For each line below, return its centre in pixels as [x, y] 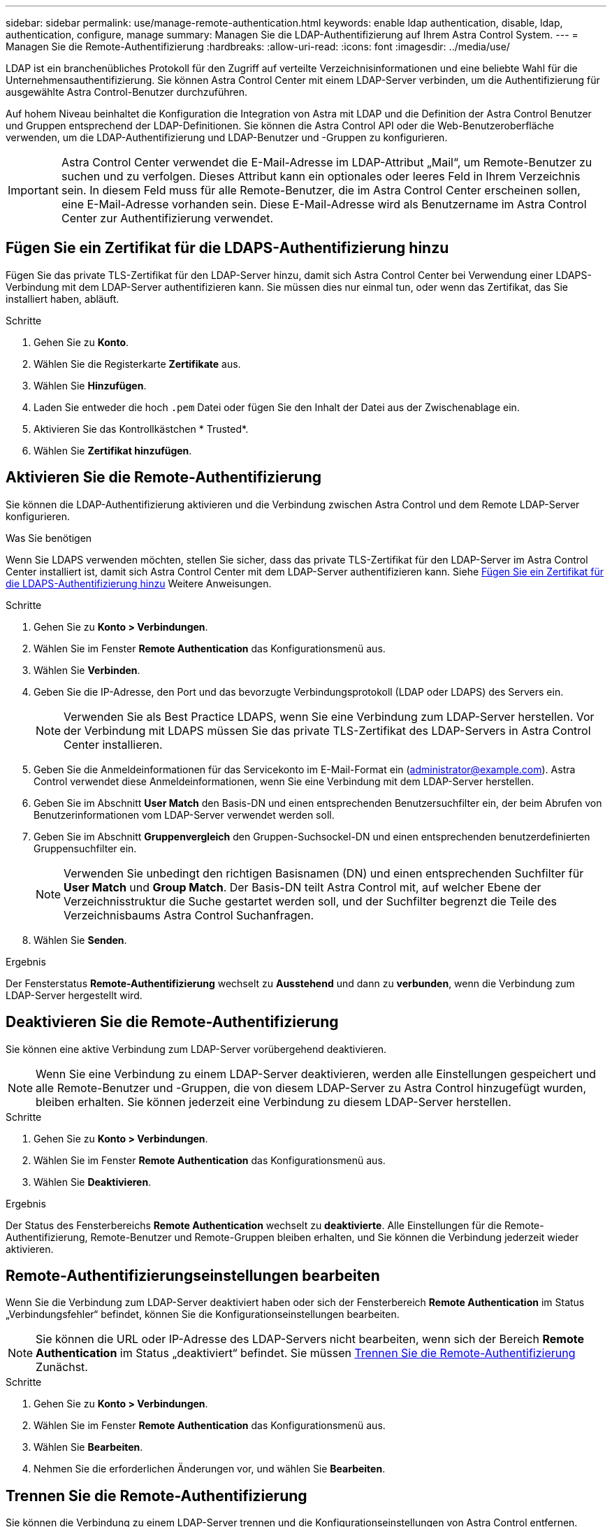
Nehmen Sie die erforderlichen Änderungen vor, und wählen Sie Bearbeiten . [210, 1469]
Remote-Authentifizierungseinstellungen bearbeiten [193, 1275]
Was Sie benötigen [49, 538]
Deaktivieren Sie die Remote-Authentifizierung [172, 1022]
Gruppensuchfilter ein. [85, 848]
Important [33, 190]
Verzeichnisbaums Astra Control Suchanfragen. [189, 915]
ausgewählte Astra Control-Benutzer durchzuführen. [126, 92]
